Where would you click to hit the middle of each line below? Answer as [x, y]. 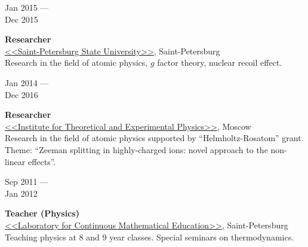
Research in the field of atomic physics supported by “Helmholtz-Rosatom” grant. [154, 138]
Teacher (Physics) [42, 213]
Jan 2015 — [27, 7]
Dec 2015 [21, 19]
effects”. [42, 161]
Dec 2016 [21, 94]
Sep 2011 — [27, 182]
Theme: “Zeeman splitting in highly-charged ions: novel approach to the [136, 149]
